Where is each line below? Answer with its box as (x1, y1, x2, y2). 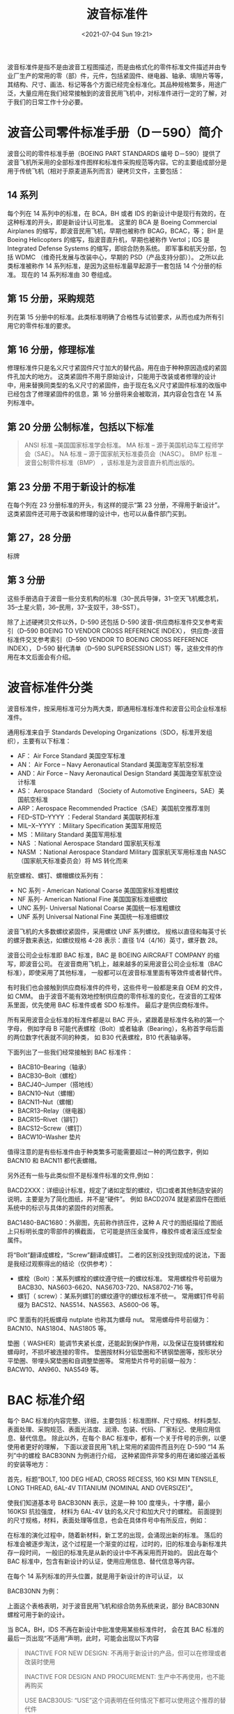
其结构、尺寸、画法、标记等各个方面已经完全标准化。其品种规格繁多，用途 (7, 80, 221, 88)
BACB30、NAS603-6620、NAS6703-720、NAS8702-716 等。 (17, 1283, 197, 1291)
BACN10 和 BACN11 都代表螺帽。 (7, 1156, 101, 1164)
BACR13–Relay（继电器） (17, 1106, 90, 1115)
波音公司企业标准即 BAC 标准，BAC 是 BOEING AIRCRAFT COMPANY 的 (7, 950, 214, 959)
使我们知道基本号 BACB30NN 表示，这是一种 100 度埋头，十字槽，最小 (7, 1499, 210, 1507)
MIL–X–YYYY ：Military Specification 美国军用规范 (17, 821, 162, 829)
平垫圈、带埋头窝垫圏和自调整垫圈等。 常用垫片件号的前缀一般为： (7, 1356, 198, 1364)
